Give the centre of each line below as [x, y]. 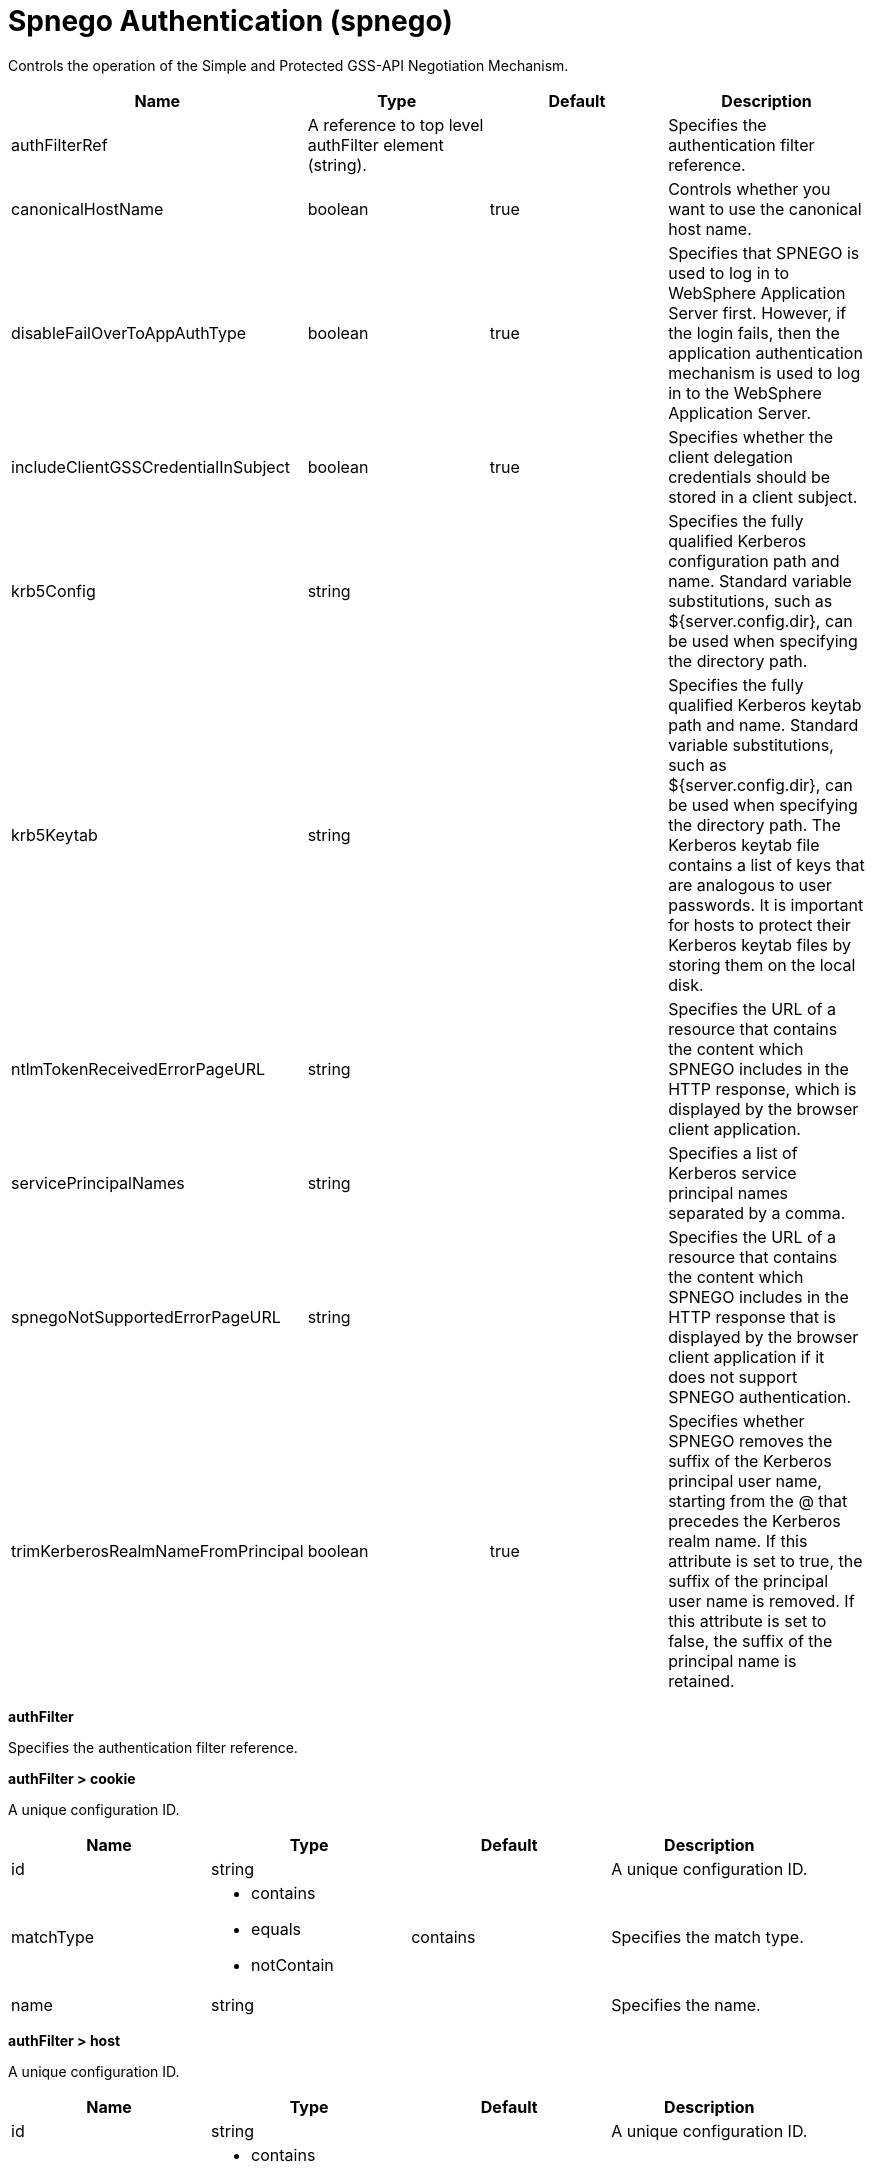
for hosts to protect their [759, 924]
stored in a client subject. [763, 496]
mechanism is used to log [764, 372]
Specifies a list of [733, 1152]
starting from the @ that [758, 1500]
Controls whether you [749, 188]
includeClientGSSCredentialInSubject [151, 466]
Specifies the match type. [707, 1936]
